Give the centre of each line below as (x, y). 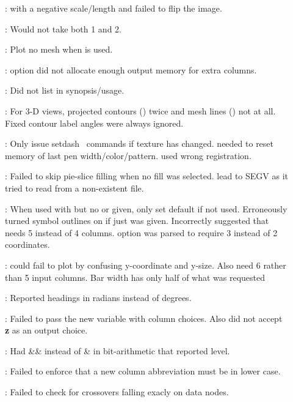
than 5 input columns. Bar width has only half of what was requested (135, 277)
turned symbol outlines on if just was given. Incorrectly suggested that (137, 221)
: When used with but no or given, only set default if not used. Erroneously (146, 208)
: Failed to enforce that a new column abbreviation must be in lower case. (143, 371)
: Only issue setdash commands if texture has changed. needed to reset (139, 143)
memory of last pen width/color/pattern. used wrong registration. (128, 155)
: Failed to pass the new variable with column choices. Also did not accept (144, 318)
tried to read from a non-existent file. (74, 188)
